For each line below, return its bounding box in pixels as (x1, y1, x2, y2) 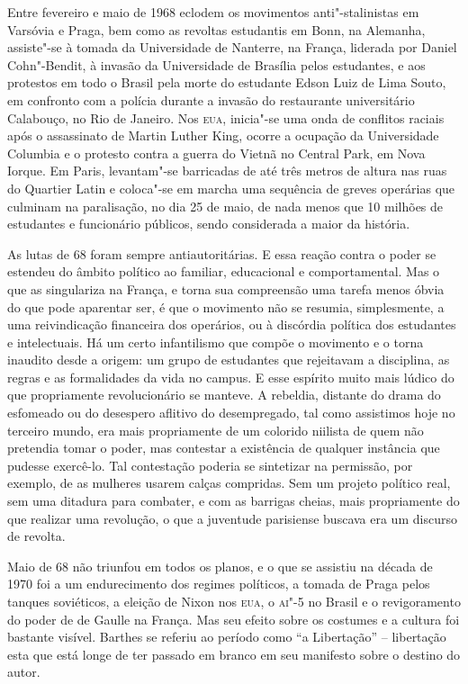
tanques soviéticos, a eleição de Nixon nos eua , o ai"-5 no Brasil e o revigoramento (7, 592, 461, 610)
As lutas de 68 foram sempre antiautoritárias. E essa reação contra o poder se (7, 244, 436, 263)
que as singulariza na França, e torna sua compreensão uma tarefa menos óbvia (7, 279, 445, 298)
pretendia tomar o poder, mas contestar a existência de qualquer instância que (7, 438, 440, 457)
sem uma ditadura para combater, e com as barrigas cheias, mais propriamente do (7, 491, 460, 510)
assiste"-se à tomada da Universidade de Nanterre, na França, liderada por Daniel (7, 38, 457, 57)
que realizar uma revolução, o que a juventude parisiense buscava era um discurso (7, 508, 457, 527)
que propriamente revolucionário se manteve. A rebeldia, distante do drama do (7, 385, 441, 404)
